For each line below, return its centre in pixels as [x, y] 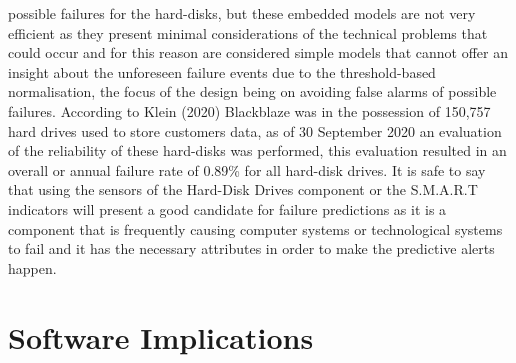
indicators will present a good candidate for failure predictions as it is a [227, 208]
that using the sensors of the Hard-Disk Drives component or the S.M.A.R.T [243, 189]
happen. [32, 267]
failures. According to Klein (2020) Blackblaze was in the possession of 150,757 [249, 110]
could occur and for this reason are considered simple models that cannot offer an [258, 52]
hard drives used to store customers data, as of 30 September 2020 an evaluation [255, 130]
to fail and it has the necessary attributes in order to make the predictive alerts [251, 248]
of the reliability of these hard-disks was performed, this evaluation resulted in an [257, 150]
